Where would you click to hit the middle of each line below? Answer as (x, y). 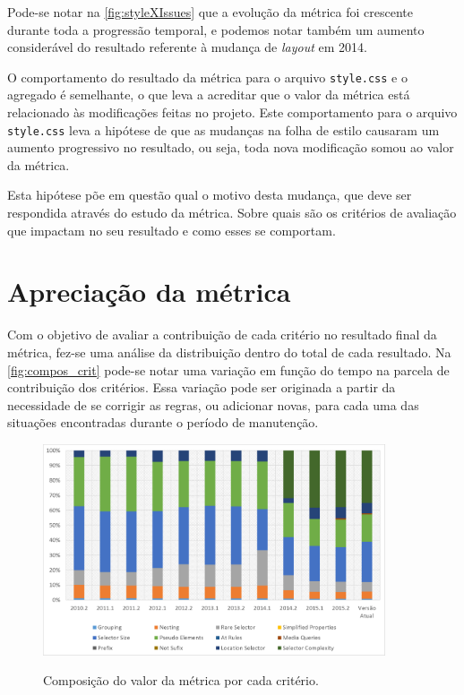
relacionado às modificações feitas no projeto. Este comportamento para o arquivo (232, 112)
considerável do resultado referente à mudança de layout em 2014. (187, 47)
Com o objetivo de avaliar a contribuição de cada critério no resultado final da (222, 335)
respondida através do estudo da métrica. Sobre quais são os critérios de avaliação (232, 213)
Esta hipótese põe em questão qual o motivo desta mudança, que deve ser (210, 195)
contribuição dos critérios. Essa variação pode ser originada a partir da (202, 387)
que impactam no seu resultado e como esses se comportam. (172, 230)
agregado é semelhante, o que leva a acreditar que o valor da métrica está (209, 94)
